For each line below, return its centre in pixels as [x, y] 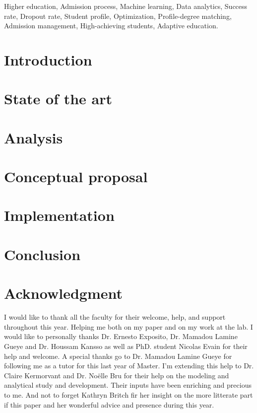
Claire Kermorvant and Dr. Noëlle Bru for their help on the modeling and [117, 375]
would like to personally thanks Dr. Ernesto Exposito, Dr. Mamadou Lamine [121, 336]
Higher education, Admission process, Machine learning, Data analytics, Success [126, 6]
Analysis [33, 137]
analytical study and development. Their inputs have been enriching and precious [128, 385]
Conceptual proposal [76, 176]
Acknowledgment [63, 293]
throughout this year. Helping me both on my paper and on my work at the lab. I [128, 326]
